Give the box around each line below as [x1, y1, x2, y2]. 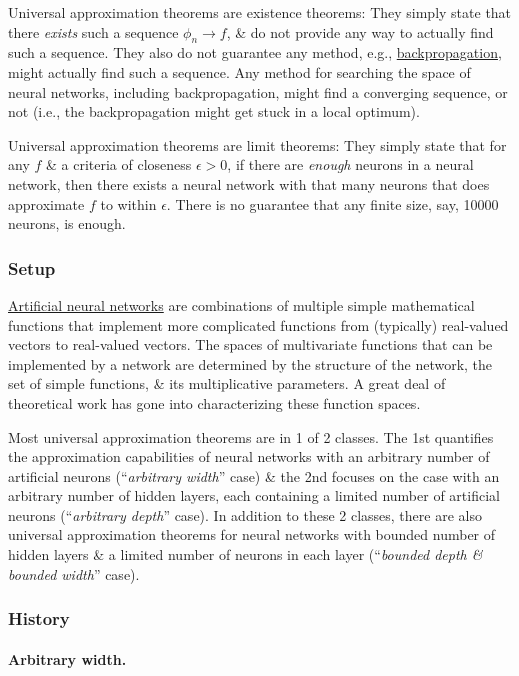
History [8, 606, 70, 631]
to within [100, 193, 157, 214]
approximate [8, 193, 85, 214]
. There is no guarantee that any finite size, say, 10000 [166, 193, 499, 214]
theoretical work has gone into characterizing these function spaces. [8, 392, 421, 413]
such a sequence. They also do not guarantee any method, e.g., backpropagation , [8, 42, 502, 63]
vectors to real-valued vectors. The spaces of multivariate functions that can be [8, 334, 493, 355]
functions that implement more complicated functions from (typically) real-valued [8, 314, 509, 335]
